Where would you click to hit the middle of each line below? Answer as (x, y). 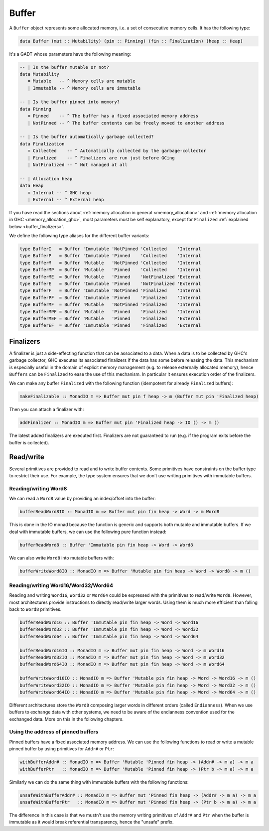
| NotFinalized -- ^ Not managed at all (78, 165)
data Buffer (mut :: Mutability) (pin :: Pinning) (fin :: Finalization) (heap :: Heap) (132, 41)
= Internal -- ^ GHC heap (59, 193)
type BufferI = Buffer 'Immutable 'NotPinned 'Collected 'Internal (110, 249)
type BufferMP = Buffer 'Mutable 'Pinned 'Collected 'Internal (110, 270)
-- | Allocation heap (46, 179)
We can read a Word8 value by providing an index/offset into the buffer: (83, 499)
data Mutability (40, 74)
